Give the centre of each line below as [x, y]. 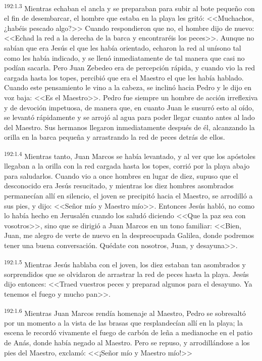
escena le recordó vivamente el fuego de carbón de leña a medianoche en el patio [128, 332]
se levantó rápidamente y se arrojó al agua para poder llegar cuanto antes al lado [129, 117]
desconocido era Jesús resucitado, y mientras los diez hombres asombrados [119, 186]
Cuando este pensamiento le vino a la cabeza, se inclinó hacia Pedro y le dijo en [128, 87]
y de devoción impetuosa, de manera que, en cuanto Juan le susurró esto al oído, [129, 107]
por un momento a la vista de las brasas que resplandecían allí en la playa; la [123, 322]
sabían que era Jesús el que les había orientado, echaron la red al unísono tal [123, 48]
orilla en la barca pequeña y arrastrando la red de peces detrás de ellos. [115, 137]
